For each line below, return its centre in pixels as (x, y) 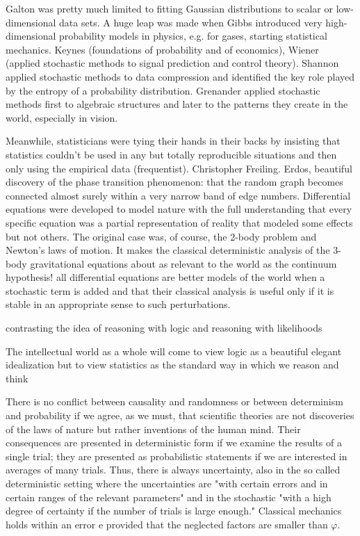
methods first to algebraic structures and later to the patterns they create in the (177, 104)
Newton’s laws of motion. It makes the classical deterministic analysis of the (168, 250)
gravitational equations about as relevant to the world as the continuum (183, 263)
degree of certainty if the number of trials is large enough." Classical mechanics (174, 511)
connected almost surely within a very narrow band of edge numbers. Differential (178, 195)
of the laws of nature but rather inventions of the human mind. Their (153, 429)
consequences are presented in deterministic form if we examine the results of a (174, 442)
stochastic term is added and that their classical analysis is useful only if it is (170, 290)
